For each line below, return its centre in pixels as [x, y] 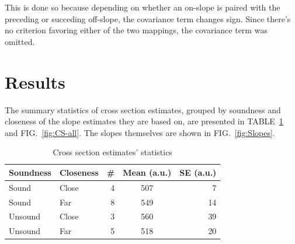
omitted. [20, 41]
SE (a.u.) [198, 172]
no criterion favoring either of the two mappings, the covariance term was [136, 30]
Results [35, 81]
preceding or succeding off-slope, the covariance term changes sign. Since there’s [148, 18]
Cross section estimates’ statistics [112, 152]
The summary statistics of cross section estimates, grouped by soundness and [143, 109]
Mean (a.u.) [147, 172]
